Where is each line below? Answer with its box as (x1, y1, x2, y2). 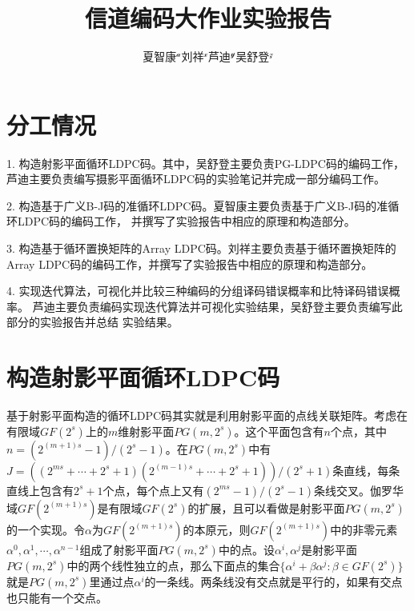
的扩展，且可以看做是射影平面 (187, 499, 345, 516)
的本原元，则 (183, 521, 251, 537)
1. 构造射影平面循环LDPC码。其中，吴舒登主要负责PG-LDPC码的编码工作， (6, 154, 404, 171)
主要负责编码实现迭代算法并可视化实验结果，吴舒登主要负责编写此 (54, 298, 403, 314)
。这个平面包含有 (234, 422, 324, 439)
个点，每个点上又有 (102, 481, 204, 498)
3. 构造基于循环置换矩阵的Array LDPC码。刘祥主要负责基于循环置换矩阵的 (6, 240, 396, 257)
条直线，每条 (332, 461, 400, 478)
